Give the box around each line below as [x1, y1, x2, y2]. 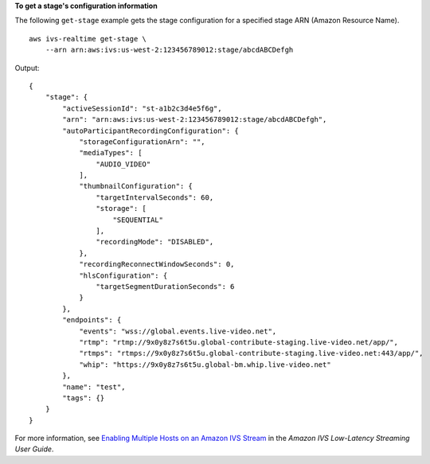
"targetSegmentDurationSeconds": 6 [96, 282, 235, 290]
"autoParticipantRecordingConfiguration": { [62, 126, 239, 135]
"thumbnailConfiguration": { [79, 181, 193, 191]
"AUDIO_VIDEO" [96, 159, 151, 169]
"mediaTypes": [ [79, 148, 143, 158]
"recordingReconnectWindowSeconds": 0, [79, 259, 235, 269]
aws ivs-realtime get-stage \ [29, 34, 147, 43]
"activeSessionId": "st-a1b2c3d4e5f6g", [62, 103, 222, 113]
